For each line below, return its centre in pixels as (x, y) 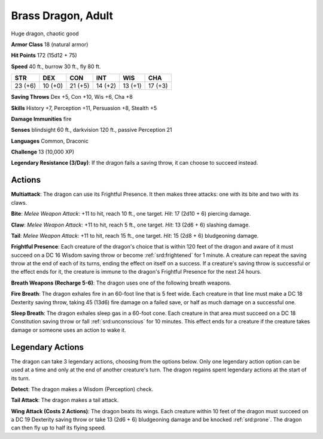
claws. (19, 202)
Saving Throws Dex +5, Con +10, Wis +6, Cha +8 (72, 97)
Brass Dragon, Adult (62, 16)
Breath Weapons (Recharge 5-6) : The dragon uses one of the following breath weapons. (121, 283)
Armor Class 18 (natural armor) (50, 44)
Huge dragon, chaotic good (45, 34)
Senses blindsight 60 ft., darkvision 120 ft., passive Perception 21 (92, 130)
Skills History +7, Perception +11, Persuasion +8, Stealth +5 (84, 108)
